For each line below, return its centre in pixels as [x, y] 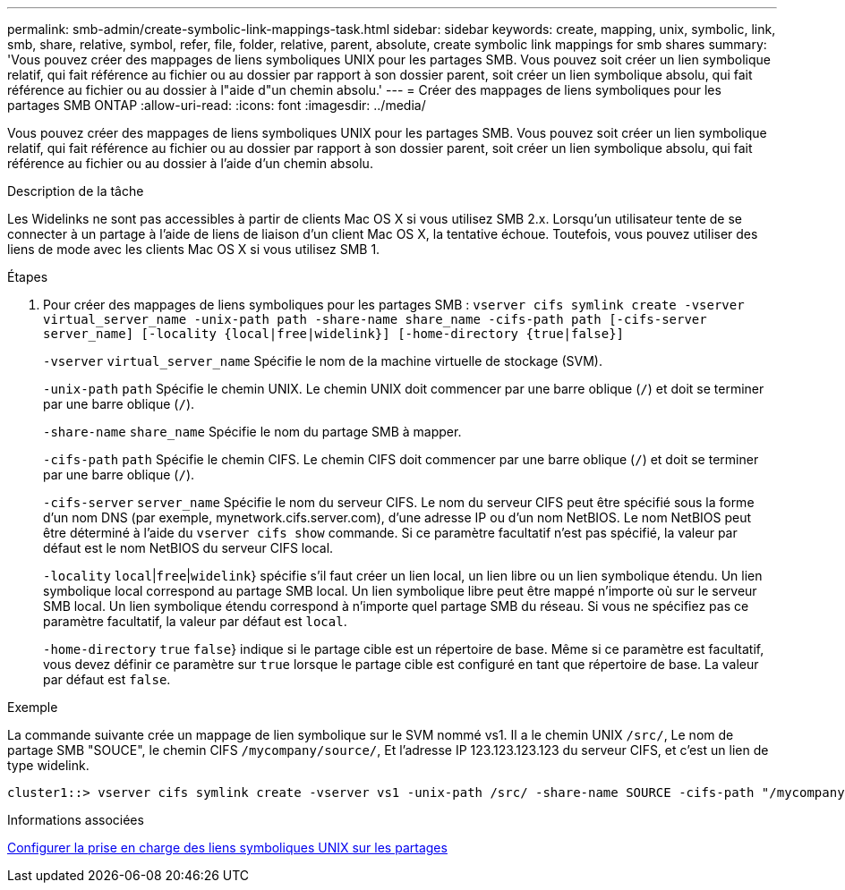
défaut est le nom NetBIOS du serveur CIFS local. [188, 548]
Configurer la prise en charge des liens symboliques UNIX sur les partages [227, 848]
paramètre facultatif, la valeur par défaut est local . [195, 621]
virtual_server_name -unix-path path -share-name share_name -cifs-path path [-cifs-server [375, 319]
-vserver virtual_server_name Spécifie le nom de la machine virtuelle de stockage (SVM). [323, 361]
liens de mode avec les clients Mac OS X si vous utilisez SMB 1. [194, 249]
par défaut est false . [107, 679]
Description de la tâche [76, 191]
